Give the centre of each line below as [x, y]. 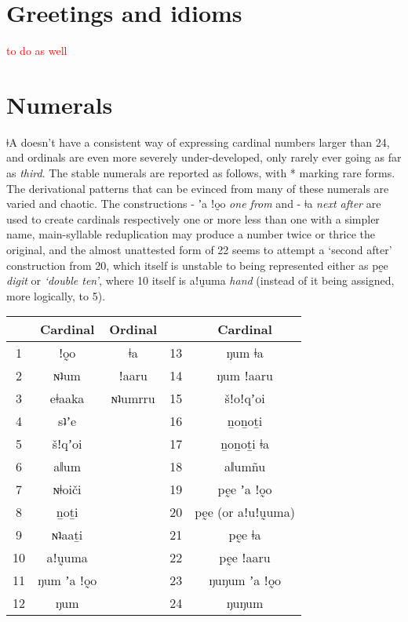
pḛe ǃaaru [245, 558]
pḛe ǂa [245, 535]
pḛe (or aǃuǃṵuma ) [245, 512]
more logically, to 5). [56, 295]
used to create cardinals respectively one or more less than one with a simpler [193, 218]
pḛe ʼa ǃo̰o [245, 489]
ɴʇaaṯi [67, 535]
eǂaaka [67, 398]
